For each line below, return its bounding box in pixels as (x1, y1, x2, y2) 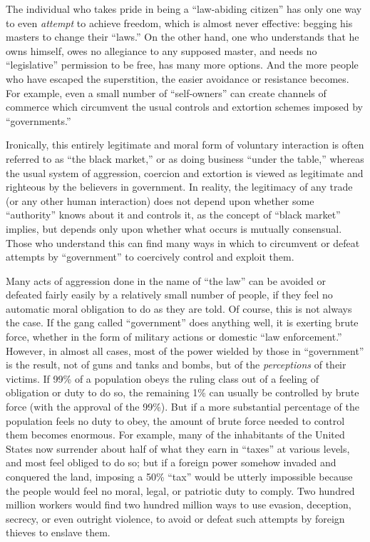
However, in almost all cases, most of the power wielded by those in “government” (6, 343, 364, 358)
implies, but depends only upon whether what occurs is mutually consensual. (6, 221, 342, 236)
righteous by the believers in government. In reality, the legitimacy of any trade (6, 179, 353, 194)
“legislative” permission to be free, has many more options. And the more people (6, 57, 359, 72)
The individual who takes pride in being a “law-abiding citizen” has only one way (6, 1, 362, 16)
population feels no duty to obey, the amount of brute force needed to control (6, 413, 345, 428)
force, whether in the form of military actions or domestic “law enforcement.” (6, 329, 342, 344)
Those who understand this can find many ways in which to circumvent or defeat (6, 235, 360, 250)
